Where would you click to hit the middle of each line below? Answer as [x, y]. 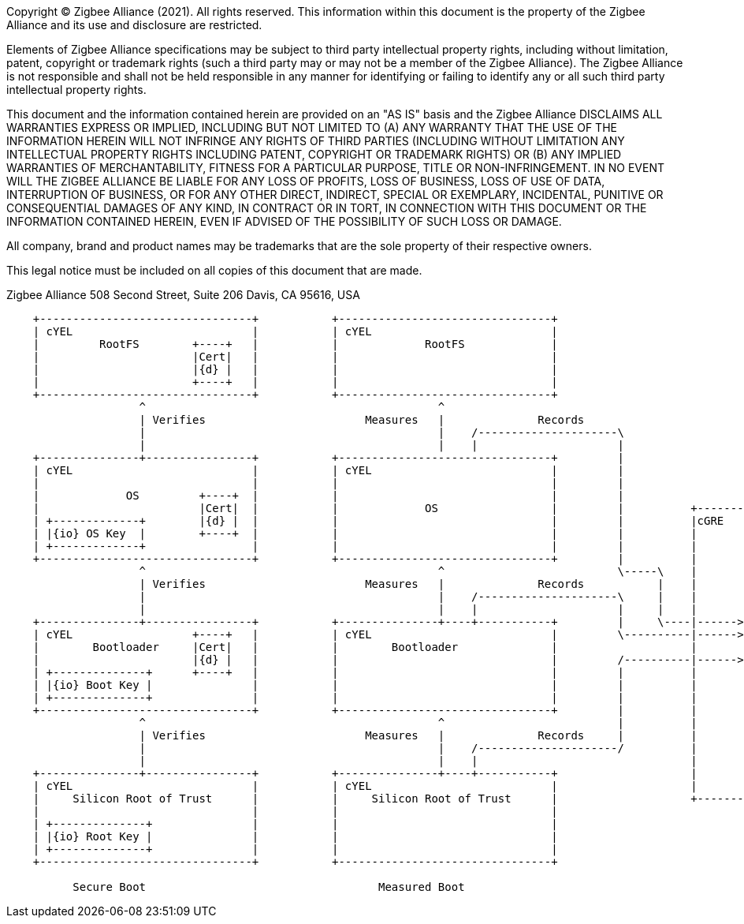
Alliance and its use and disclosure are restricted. [134, 25]
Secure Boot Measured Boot [269, 887]
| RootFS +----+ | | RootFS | [295, 344]
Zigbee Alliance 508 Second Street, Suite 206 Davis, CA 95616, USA [183, 295]
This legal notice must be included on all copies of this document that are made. [214, 270]
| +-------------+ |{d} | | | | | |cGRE [378, 521]
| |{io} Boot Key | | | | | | [365, 685]
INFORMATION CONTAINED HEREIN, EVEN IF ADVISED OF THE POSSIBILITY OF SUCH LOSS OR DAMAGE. [284, 221]
